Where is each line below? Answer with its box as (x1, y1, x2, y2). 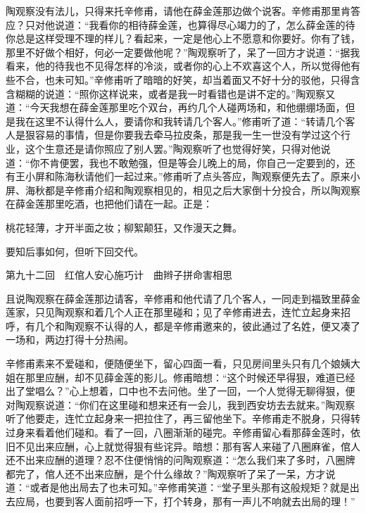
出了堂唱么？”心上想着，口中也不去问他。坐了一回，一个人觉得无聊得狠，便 (6, 384, 355, 398)
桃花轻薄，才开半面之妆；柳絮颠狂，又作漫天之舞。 (6, 220, 242, 234)
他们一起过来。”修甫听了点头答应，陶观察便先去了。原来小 (94, 169, 360, 184)
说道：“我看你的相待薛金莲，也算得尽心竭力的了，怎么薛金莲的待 (54, 17, 355, 32)
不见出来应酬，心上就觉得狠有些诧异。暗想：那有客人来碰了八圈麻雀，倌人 (15, 438, 360, 453)
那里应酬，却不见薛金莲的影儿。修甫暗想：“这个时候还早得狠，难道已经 (25, 369, 355, 384)
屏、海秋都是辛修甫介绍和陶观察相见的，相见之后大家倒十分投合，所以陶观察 (6, 182, 360, 197)
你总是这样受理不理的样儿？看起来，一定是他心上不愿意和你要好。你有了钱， (6, 31, 360, 46)
